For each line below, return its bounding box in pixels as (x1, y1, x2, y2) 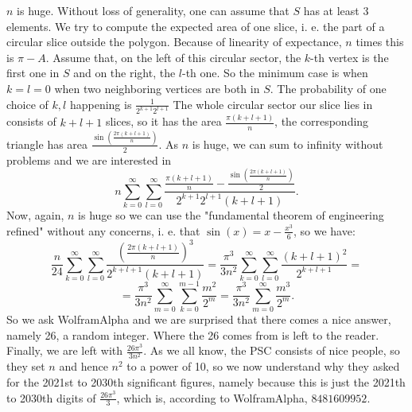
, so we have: (293, 222, 356, 239)
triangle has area (6, 135, 88, 152)
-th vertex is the (310, 49, 389, 65)
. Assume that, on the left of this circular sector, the (45, 49, 301, 65)
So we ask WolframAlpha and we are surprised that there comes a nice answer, (6, 311, 391, 328)
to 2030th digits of (6, 389, 96, 406)
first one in (6, 64, 60, 81)
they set (6, 358, 45, 375)
